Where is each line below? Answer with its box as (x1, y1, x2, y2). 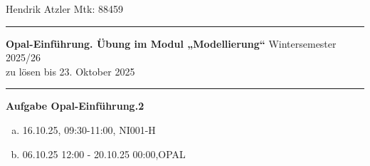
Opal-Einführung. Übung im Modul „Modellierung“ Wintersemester (6, 36, 337, 51)
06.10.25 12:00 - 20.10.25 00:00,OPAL (22, 146, 186, 161)
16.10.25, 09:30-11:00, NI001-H (22, 122, 156, 137)
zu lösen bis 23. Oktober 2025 (6, 63, 135, 78)
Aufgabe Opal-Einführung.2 (6, 98, 144, 113)
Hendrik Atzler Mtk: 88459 (6, 1, 123, 16)
